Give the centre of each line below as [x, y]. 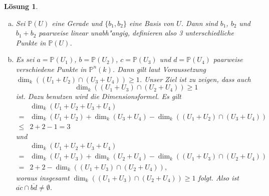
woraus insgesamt [43, 177]
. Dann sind [199, 23]
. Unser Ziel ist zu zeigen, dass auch [195, 79]
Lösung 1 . [21, 6]
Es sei [25, 59]
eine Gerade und [77, 23]
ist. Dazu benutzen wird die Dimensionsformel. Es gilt [98, 96]
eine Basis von [152, 23]
